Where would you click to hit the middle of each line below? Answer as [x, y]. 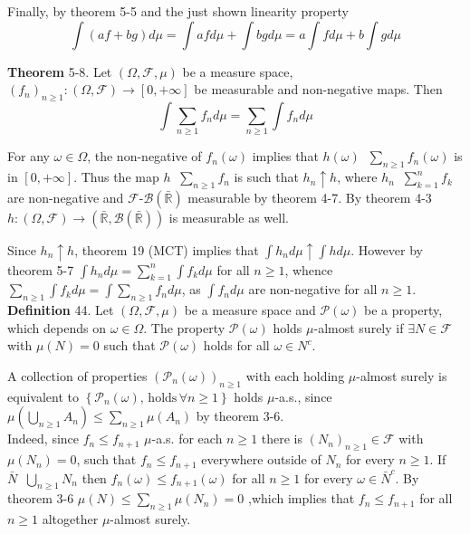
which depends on [57, 327]
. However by [387, 249]
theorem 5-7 [41, 269]
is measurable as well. [229, 217]
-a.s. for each [187, 439]
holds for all [236, 345]
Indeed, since [43, 439]
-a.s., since [303, 396]
